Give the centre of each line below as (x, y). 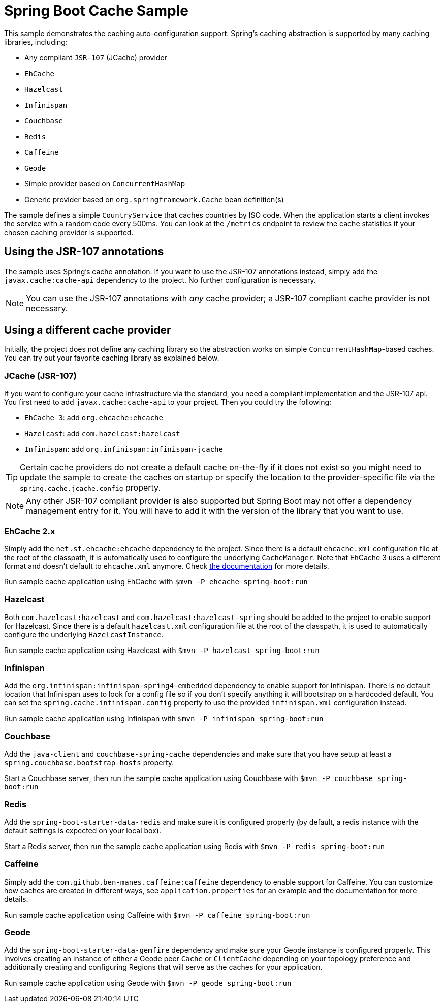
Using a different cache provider (88, 330)
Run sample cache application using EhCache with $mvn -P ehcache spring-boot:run (156, 581)
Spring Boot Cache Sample (96, 11)
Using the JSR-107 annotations (84, 252)
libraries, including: (36, 42)
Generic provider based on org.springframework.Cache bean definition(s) (154, 199)
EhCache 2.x (30, 531)
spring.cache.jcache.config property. (90, 488)
